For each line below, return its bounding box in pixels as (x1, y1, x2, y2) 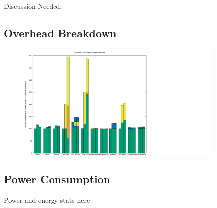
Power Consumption (4, 171, 110, 187)
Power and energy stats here (4, 195, 90, 205)
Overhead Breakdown (4, 25, 117, 40)
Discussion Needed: (4, 1, 62, 11)
